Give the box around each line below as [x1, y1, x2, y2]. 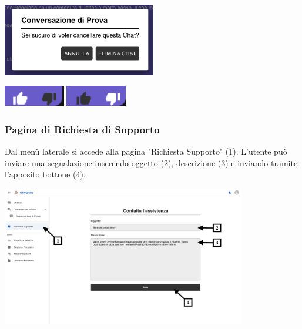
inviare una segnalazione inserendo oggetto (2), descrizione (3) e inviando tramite [5, 156, 298, 169]
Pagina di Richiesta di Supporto [5, 122, 160, 136]
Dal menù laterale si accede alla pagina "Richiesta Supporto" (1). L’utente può [5, 145, 287, 157]
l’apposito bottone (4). [5, 168, 86, 180]
